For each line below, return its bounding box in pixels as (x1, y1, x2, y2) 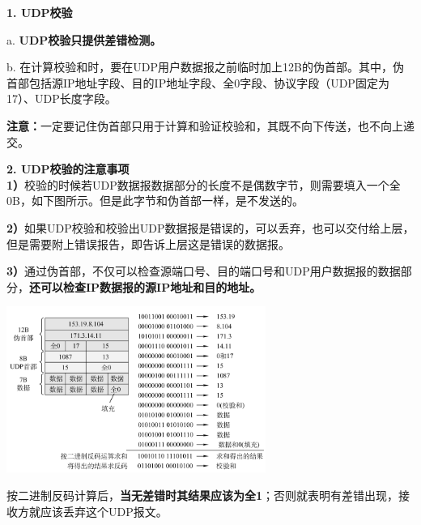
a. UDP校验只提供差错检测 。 (6, 31, 162, 48)
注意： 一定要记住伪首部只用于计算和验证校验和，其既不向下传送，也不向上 (6, 117, 403, 134)
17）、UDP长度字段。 (6, 90, 117, 107)
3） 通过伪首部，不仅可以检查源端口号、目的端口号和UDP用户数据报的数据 (6, 262, 401, 280)
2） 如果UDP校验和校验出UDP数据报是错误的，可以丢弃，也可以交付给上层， (6, 219, 415, 236)
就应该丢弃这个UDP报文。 (28, 502, 168, 519)
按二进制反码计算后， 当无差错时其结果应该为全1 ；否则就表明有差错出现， (6, 486, 399, 503)
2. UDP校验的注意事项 (6, 160, 130, 177)
